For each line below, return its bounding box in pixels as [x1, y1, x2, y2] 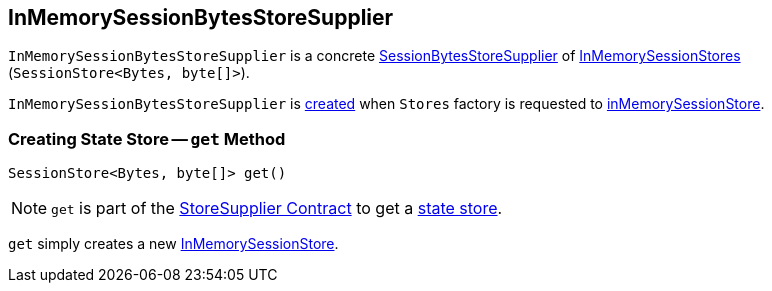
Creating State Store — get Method [8, 128, 286, 149]
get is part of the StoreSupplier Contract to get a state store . [51, 198, 503, 219]
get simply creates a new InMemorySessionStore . [8, 235, 339, 253]
